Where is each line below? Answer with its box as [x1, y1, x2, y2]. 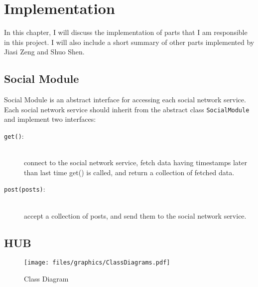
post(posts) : [4, 184, 45, 194]
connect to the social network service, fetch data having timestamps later [24, 157, 247, 168]
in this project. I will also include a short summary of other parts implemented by [4, 36, 255, 47]
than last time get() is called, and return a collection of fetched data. [24, 167, 235, 177]
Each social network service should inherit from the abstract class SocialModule [4, 104, 250, 114]
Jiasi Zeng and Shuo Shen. [4, 46, 85, 57]
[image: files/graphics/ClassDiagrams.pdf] [24, 259, 170, 267]
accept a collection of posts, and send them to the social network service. [24, 210, 247, 221]
